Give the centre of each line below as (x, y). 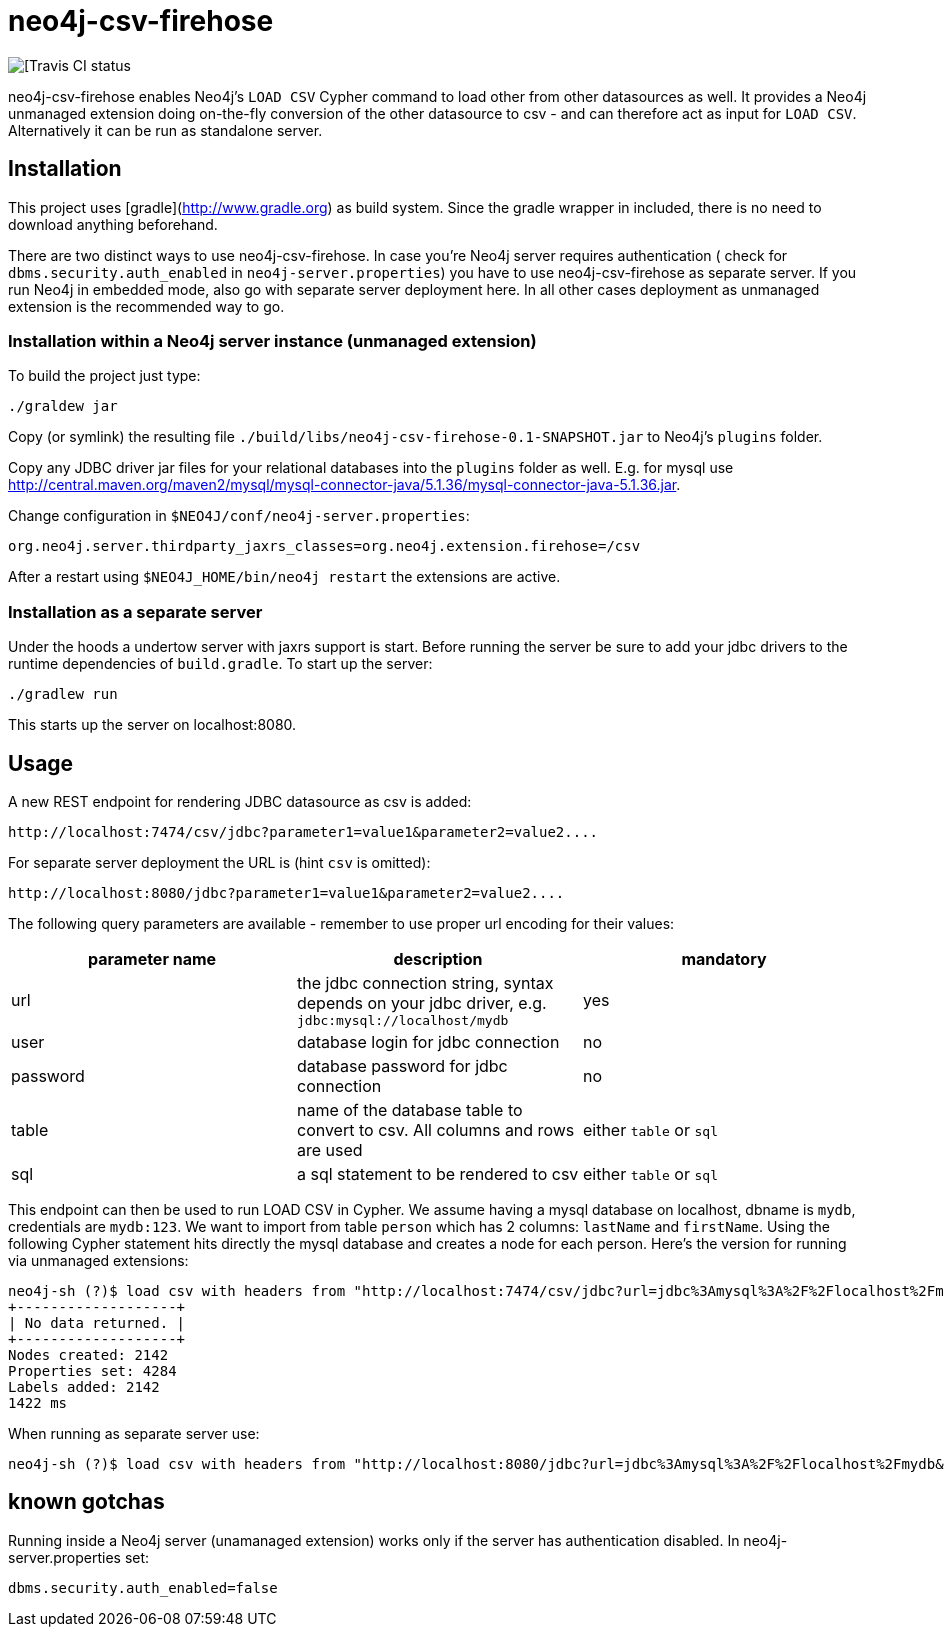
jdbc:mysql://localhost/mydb (402, 1020)
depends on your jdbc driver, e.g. (421, 1002)
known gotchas (86, 1502)
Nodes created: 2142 (88, 1354)
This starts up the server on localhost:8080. (152, 725)
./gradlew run (63, 694)
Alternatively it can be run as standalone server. (165, 130)
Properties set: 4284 (92, 1370)
